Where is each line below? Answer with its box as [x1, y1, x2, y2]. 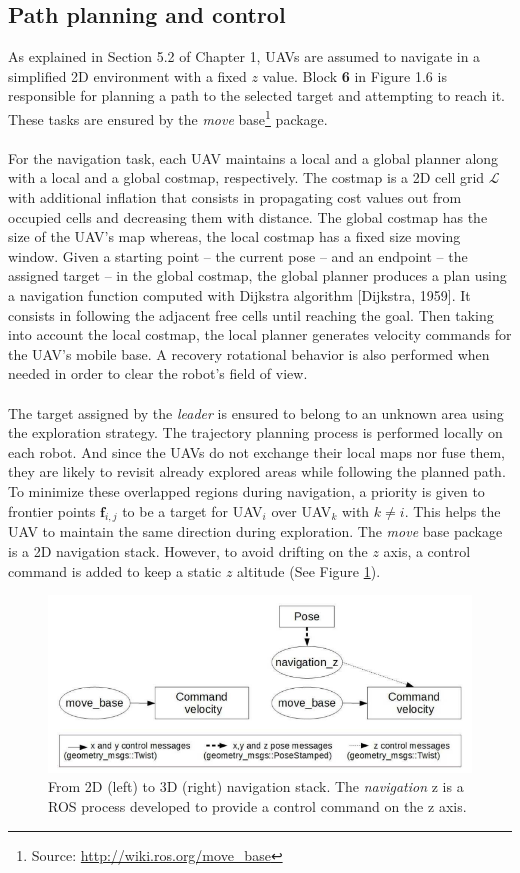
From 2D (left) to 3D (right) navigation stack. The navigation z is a [48, 776, 464, 797]
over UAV [271, 500, 332, 521]
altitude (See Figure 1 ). [237, 560, 381, 581]
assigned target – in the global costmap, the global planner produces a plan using [8, 265, 507, 286]
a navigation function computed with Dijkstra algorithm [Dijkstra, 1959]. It [8, 284, 471, 305]
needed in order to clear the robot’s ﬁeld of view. [8, 363, 308, 384]
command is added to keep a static [8, 560, 222, 581]
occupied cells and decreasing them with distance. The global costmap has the [8, 206, 488, 227]
